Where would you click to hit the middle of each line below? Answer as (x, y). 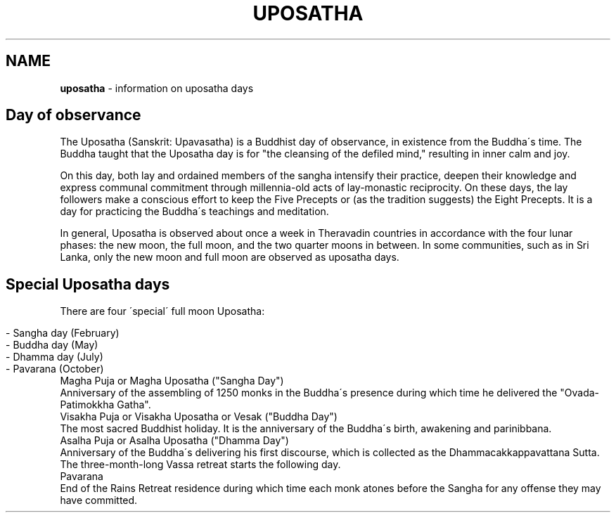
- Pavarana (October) (55, 369)
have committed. (99, 500)
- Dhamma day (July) (54, 357)
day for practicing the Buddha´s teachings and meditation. (194, 212)
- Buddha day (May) (52, 345)
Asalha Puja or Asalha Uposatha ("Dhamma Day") (174, 441)
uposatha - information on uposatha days (157, 88)
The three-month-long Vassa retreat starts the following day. (200, 465)
